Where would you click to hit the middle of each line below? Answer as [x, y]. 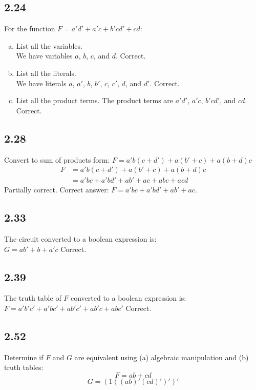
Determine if [24, 357]
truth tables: [24, 367]
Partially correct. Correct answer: [57, 190]
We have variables [44, 56]
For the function [30, 28]
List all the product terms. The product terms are [95, 100]
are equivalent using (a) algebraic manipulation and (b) [162, 357]
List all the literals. [46, 73]
